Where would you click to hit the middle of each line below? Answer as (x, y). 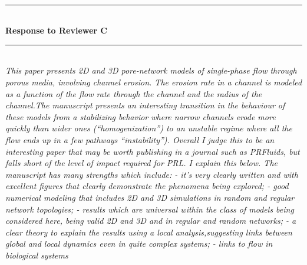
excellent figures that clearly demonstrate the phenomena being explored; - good (147, 186)
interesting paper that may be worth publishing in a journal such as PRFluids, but (153, 151)
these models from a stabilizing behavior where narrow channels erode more (141, 116)
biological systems (37, 255)
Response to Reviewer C (56, 30)
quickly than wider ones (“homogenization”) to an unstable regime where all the (149, 128)
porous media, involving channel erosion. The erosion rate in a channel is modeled (154, 82)
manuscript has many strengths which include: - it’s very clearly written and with (152, 174)
